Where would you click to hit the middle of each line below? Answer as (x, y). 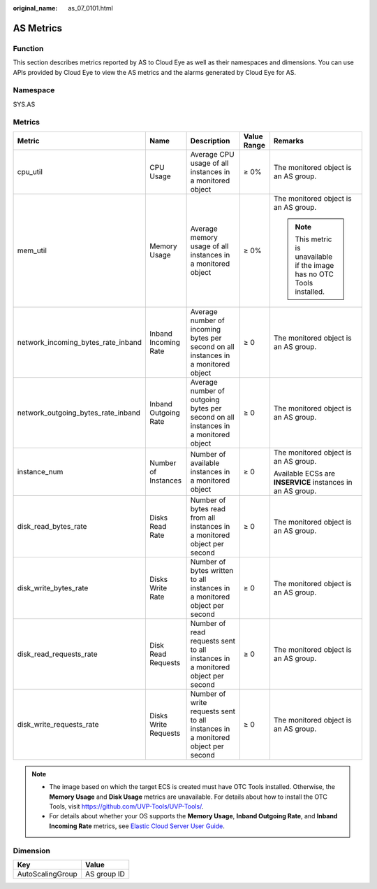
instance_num (40, 471)
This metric (313, 239)
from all (203, 518)
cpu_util (30, 171)
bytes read (208, 508)
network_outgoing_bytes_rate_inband (79, 413)
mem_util (32, 250)
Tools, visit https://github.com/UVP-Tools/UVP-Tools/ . (126, 806)
